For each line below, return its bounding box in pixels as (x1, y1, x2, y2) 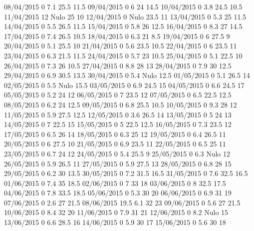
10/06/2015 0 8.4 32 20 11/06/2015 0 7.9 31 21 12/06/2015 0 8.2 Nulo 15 (4, 207, 229, 217)
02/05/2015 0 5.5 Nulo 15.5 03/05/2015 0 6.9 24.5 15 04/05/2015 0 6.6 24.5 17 (4, 79, 245, 90)
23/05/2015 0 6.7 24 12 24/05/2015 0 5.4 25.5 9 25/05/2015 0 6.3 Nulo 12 (4, 148, 231, 158)
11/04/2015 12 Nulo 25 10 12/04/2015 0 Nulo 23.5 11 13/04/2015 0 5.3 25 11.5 (4, 11, 247, 21)
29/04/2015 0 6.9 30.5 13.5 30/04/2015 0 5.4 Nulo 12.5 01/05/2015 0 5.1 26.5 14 (4, 70, 250, 80)
